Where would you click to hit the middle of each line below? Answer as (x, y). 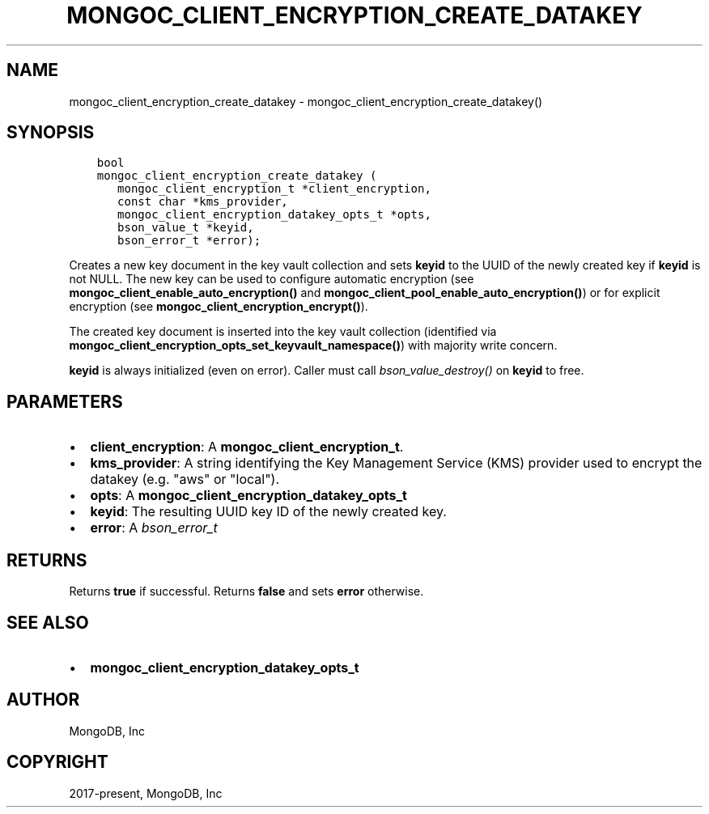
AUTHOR (43, 700)
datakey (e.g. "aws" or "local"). (185, 479)
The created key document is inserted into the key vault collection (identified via (283, 332)
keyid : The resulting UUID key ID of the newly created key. (268, 512)
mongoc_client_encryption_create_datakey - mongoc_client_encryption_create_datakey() (306, 101)
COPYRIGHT (57, 762)
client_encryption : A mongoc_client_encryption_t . (247, 447)
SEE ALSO (48, 622)
